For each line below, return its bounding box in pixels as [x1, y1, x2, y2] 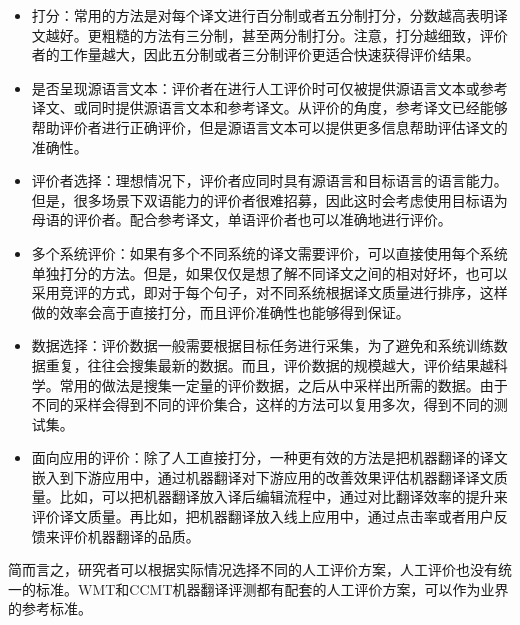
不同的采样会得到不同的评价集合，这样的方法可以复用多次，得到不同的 [31, 394, 494, 415]
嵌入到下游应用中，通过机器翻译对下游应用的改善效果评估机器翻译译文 [31, 466, 494, 487]
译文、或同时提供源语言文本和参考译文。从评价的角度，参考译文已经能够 [31, 97, 508, 118]
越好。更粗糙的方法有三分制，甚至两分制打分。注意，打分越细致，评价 [45, 24, 508, 45]
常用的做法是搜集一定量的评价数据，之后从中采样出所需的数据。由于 [59, 374, 508, 395]
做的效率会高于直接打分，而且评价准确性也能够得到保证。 [31, 301, 410, 322]
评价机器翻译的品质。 [59, 525, 200, 546]
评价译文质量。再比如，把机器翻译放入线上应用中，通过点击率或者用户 [31, 506, 494, 527]
